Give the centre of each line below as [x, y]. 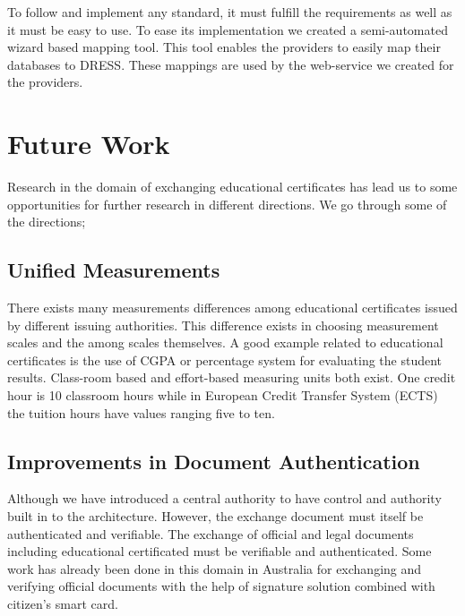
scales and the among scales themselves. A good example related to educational [225, 342]
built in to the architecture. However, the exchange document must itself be [215, 516]
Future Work [89, 144]
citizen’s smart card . [63, 603]
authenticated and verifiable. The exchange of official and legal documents [211, 533]
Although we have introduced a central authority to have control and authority [224, 498]
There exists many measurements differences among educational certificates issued [232, 308]
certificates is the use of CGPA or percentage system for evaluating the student [225, 359]
